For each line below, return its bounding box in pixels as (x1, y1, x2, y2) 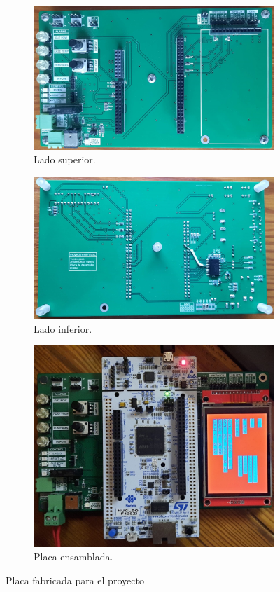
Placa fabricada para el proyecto (6, 572, 144, 587)
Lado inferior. (34, 321, 92, 336)
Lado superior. (34, 152, 96, 167)
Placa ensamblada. (34, 549, 113, 564)
